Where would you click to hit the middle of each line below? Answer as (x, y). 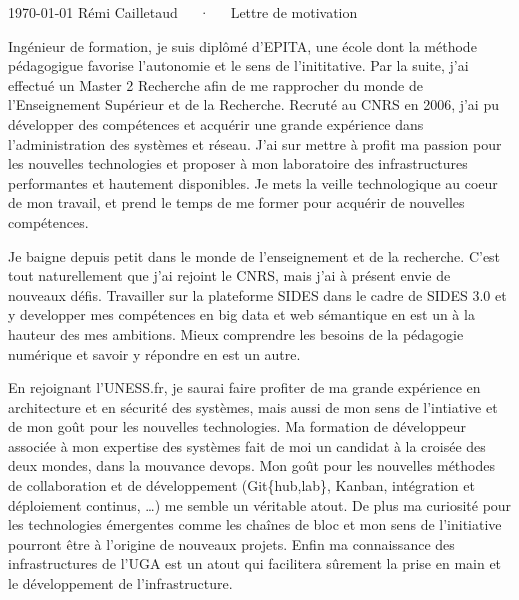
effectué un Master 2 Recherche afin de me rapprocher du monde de (215, 84)
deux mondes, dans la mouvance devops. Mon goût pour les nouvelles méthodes (251, 465)
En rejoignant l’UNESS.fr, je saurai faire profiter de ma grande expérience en (244, 387)
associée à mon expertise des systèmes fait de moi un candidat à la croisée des (247, 445)
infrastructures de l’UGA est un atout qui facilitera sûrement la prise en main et (255, 563)
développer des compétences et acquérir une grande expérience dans (216, 123)
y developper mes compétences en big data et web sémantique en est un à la (241, 314)
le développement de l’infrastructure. (120, 583)
